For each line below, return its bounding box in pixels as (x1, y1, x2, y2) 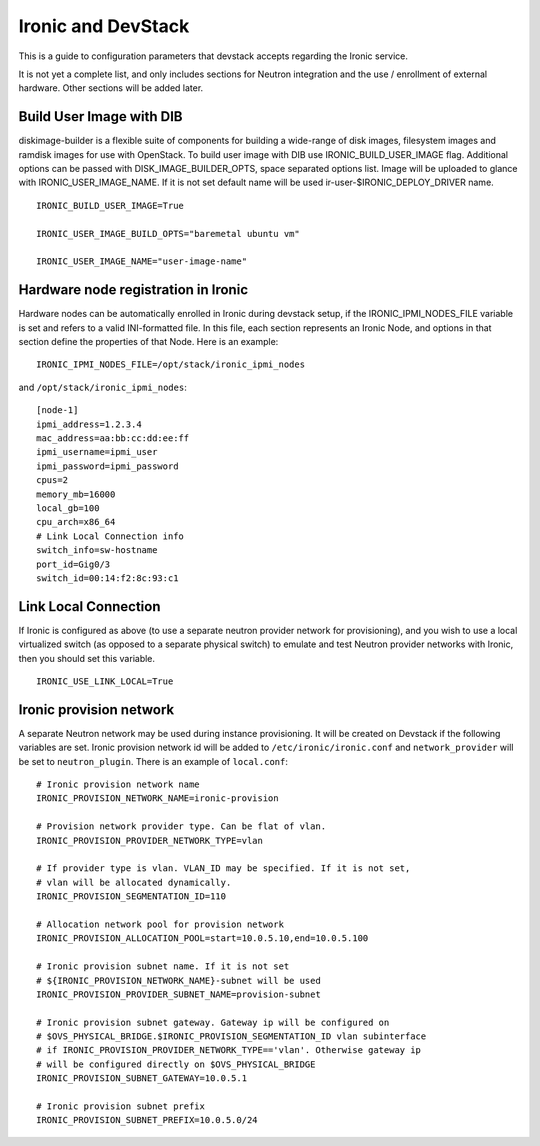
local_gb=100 (36, 502, 100, 514)
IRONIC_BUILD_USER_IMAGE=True (36, 200, 185, 211)
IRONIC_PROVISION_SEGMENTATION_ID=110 (36, 891, 227, 902)
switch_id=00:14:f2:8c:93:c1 (36, 572, 179, 584)
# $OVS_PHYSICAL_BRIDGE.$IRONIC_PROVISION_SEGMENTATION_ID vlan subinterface (36, 1031, 427, 1042)
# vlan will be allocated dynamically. (36, 876, 232, 888)
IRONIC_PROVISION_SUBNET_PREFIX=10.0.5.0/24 (36, 1115, 259, 1126)
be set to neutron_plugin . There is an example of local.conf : (18, 755, 289, 767)
